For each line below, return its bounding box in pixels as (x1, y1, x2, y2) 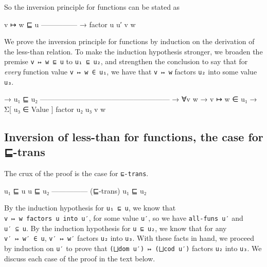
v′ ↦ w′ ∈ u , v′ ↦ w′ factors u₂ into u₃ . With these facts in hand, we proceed (4, 233, 255, 243)
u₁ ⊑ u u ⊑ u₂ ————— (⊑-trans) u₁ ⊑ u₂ (4, 185, 147, 196)
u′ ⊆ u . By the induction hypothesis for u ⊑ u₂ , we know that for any (4, 222, 227, 233)
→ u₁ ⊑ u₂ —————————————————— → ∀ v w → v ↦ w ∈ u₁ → (4, 93, 257, 104)
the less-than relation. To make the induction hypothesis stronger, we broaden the (4, 46, 263, 56)
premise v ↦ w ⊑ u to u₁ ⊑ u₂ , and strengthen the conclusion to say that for (4, 56, 248, 67)
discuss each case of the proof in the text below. (4, 253, 155, 263)
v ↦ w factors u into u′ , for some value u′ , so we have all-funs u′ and (4, 213, 243, 223)
